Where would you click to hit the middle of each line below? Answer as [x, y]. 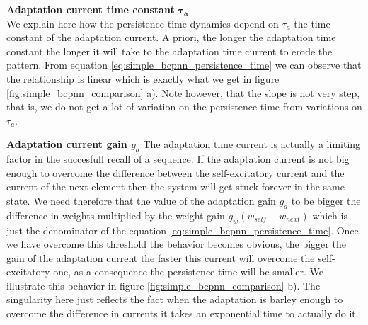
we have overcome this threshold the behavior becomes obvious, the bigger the [176, 244]
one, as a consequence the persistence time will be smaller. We [189, 272]
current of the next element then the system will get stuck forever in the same [176, 187]
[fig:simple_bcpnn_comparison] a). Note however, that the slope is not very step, [183, 92]
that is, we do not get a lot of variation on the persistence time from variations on [184, 107]
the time [312, 23]
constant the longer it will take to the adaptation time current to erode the [169, 51]
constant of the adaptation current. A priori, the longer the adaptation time [171, 37]
